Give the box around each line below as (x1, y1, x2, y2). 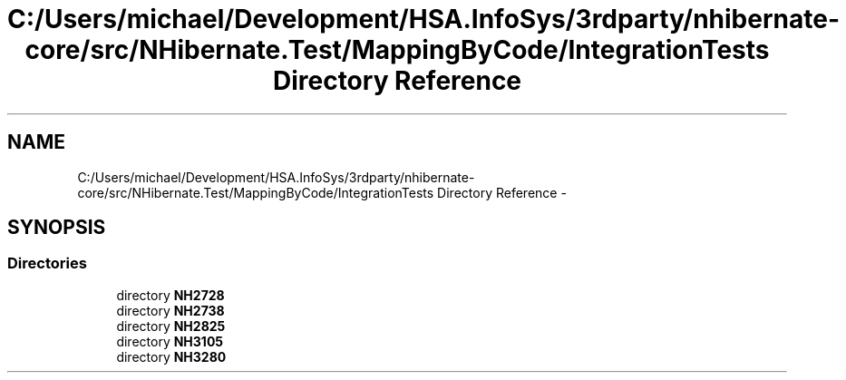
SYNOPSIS (7, 216, 106, 239)
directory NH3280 (116, 348, 227, 365)
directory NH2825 (116, 317, 226, 334)
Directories (7, 254, 87, 273)
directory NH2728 (116, 287, 225, 303)
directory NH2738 (116, 302, 225, 318)
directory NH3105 (116, 333, 224, 349)
